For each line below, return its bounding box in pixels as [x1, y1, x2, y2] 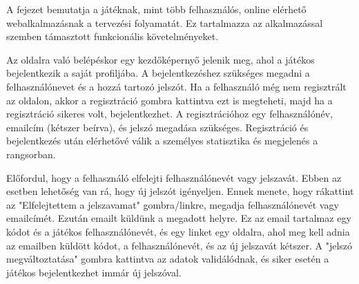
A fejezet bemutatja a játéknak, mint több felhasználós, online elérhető [6, 2, 307, 16]
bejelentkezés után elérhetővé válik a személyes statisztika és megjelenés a [6, 133, 318, 148]
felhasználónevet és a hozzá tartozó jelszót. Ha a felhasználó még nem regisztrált [6, 79, 347, 93]
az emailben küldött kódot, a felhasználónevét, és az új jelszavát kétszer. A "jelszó [6, 238, 353, 252]
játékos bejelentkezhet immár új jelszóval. [6, 265, 182, 279]
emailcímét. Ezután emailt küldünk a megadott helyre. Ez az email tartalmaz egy [6, 211, 351, 225]
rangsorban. [6, 146, 56, 161]
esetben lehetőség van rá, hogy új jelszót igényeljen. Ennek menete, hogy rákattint [6, 184, 354, 198]
